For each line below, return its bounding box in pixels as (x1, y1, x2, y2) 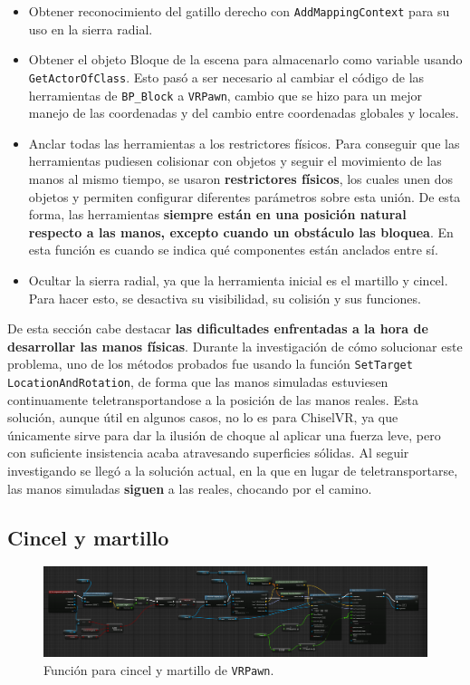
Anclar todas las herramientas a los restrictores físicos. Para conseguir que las (28, 133, 460, 152)
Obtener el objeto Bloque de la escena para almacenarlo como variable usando (28, 50, 463, 69)
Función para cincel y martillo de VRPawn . (43, 660, 274, 679)
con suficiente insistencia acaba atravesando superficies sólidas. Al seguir (7, 443, 409, 462)
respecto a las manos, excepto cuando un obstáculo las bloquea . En (28, 222, 454, 241)
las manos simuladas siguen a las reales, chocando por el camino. (7, 478, 372, 497)
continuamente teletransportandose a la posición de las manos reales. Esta (7, 390, 418, 409)
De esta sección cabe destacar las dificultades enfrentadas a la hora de (7, 319, 428, 338)
